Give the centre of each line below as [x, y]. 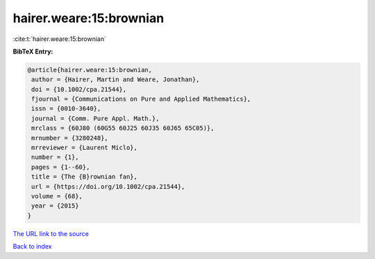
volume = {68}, [57, 196]
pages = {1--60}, [61, 167]
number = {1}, [55, 157]
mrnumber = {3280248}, [70, 138]
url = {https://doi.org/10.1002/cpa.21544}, [108, 186]
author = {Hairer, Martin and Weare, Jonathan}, [116, 80]
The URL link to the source [51, 233]
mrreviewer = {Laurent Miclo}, [85, 148]
